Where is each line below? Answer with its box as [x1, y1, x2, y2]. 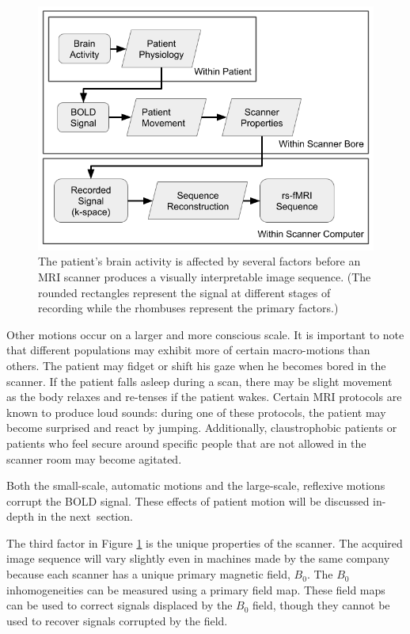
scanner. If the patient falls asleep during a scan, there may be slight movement [6, 372, 393, 389]
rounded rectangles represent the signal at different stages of [38, 284, 331, 300]
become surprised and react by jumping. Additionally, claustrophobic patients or [6, 419, 397, 436]
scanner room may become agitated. [6, 450, 182, 467]
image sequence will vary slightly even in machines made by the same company [6, 550, 390, 567]
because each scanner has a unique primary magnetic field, [6, 566, 290, 582]
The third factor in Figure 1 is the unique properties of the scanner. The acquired [6, 534, 403, 551]
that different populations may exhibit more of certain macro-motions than [6, 342, 370, 358]
